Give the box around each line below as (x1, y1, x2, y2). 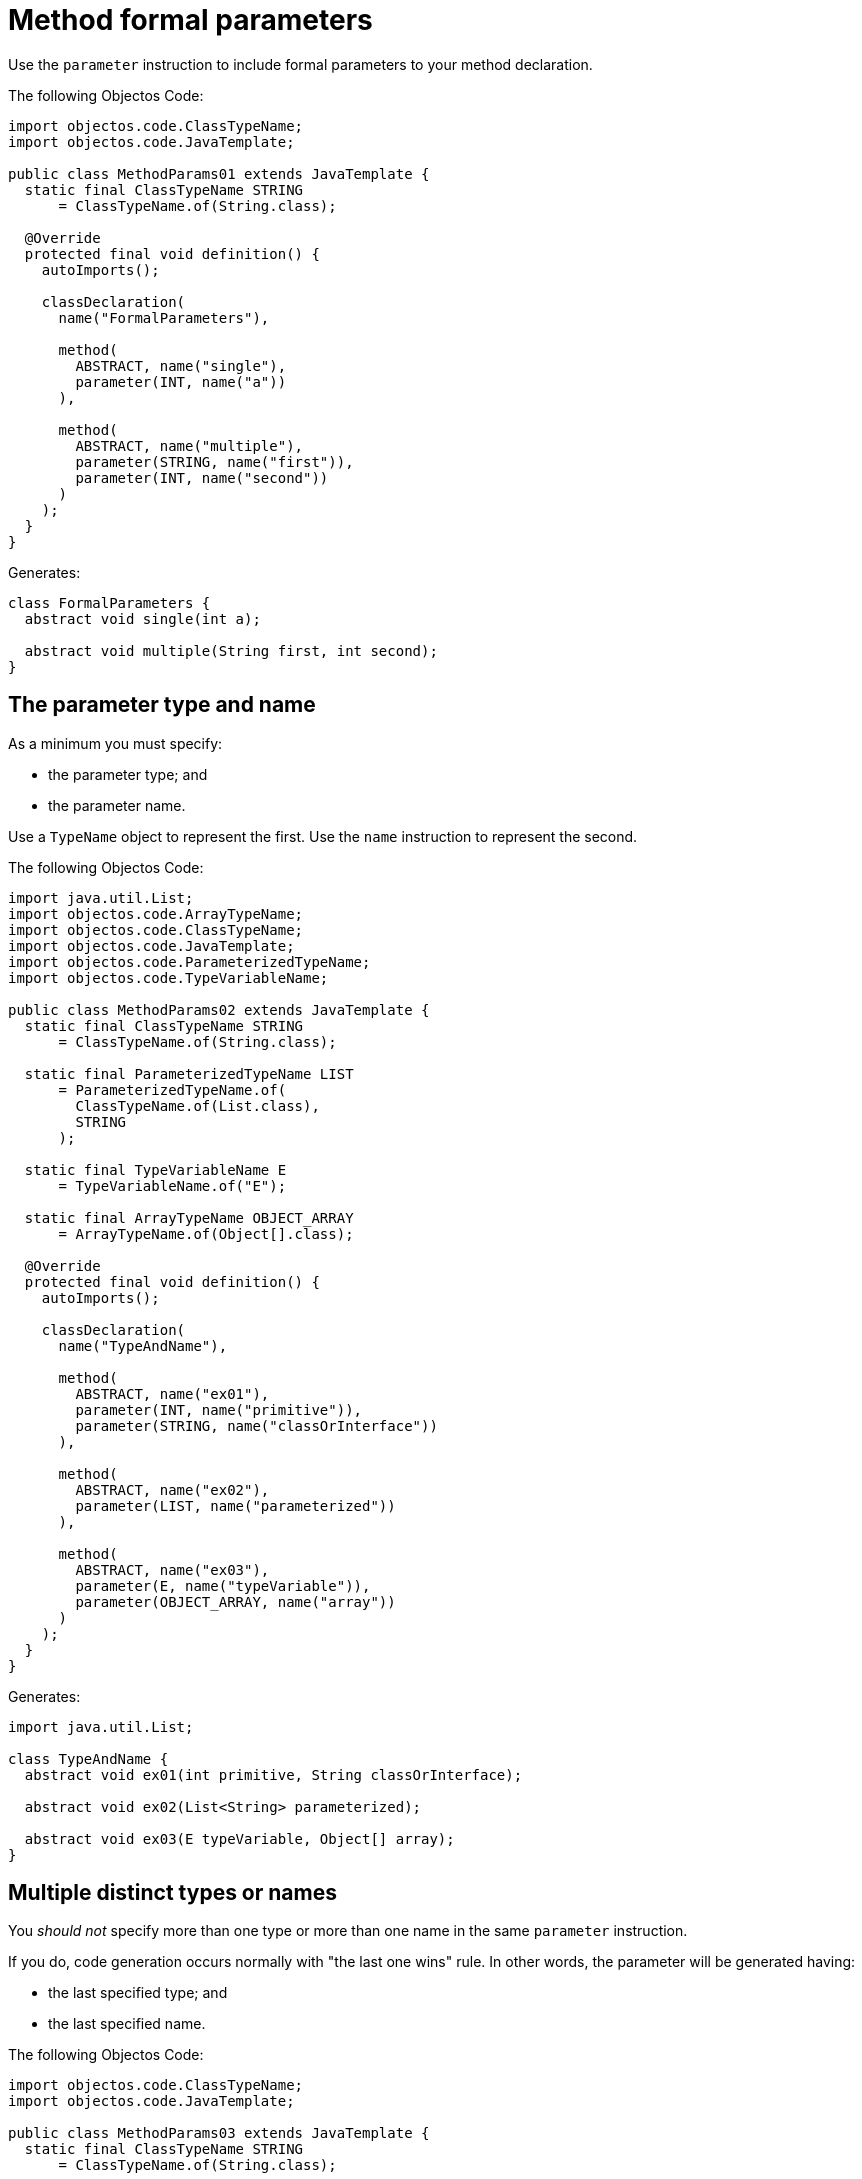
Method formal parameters (8, 3, 373, 37)
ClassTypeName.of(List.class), (75, 1097, 320, 1114)
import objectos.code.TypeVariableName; (8, 969, 329, 986)
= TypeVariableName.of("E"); (58, 1177, 287, 1194)
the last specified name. (48, 2015, 206, 2033)
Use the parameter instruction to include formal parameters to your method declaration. (8, 55, 593, 73)
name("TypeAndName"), (58, 1337, 228, 1354)
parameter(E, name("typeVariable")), (75, 1577, 371, 1594)
